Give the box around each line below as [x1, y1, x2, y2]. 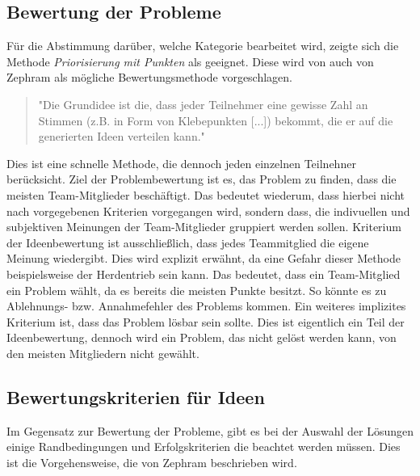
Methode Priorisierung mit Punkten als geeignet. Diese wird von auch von [6, 53, 374, 70]
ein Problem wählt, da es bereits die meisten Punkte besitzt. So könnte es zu [6, 281, 387, 298]
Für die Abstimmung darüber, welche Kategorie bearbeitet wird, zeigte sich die [6, 37, 399, 54]
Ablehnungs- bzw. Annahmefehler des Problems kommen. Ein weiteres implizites [6, 297, 406, 314]
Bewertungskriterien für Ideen [6, 384, 265, 409]
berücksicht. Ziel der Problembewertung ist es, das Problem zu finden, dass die [6, 171, 397, 187]
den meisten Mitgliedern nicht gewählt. [6, 344, 199, 361]
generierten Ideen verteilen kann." [38, 128, 205, 145]
